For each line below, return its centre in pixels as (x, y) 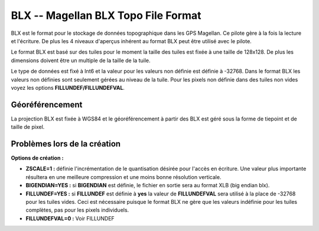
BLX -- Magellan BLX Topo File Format (106, 15)
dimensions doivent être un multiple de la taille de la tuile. (81, 60)
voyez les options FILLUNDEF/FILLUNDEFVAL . (68, 87)
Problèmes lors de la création (66, 144)
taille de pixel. (28, 127)
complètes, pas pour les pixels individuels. (77, 210)
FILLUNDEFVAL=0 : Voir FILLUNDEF (70, 218)
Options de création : (37, 158)
